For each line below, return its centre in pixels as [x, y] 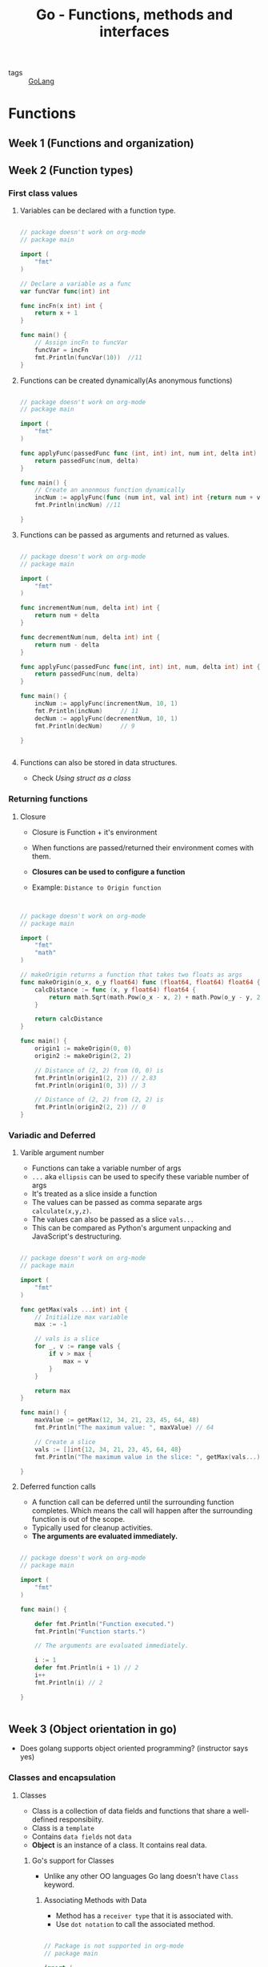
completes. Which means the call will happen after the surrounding [142, 1511]
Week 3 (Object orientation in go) [93, 1729]
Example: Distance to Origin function [96, 887]
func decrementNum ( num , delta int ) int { [90, 637]
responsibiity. [81, 1819]
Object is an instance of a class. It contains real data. [119, 1845]
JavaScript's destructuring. [77, 1236]
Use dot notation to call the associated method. [136, 1924]
